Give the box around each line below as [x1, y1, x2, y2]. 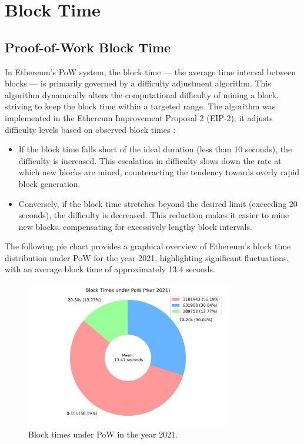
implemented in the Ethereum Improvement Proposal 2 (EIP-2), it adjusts [5, 111, 273, 123]
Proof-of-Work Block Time [5, 38, 171, 56]
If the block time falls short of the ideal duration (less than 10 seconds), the [18, 143, 292, 155]
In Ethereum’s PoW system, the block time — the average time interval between [5, 65, 296, 78]
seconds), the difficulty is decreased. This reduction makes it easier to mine [18, 209, 289, 221]
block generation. [18, 177, 81, 189]
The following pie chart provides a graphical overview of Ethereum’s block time [5, 240, 291, 252]
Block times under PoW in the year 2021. [28, 428, 178, 440]
